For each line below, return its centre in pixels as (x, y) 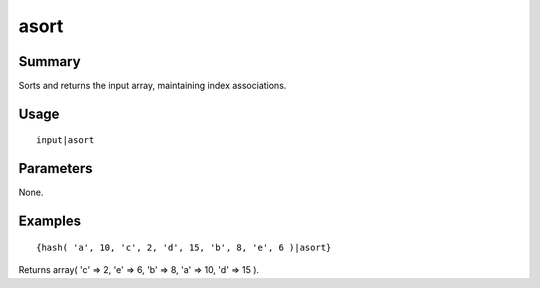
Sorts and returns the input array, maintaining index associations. (152, 86)
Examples (50, 221)
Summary (49, 61)
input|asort (65, 140)
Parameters (55, 168)
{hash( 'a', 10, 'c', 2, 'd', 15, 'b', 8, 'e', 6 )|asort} (184, 247)
